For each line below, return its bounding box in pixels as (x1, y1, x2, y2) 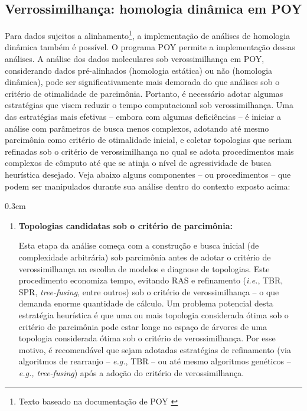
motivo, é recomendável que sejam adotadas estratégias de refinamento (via (18, 343, 291, 355)
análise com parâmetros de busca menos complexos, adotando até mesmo (5, 122, 269, 134)
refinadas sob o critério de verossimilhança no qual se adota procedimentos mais (5, 145, 294, 157)
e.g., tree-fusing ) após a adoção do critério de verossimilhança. (18, 366, 244, 379)
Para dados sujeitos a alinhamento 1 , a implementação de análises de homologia (5, 28, 290, 41)
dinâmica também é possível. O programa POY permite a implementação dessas (5, 41, 295, 53)
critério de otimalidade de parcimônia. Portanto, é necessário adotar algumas (5, 87, 283, 99)
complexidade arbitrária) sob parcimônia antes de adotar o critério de (18, 250, 271, 263)
